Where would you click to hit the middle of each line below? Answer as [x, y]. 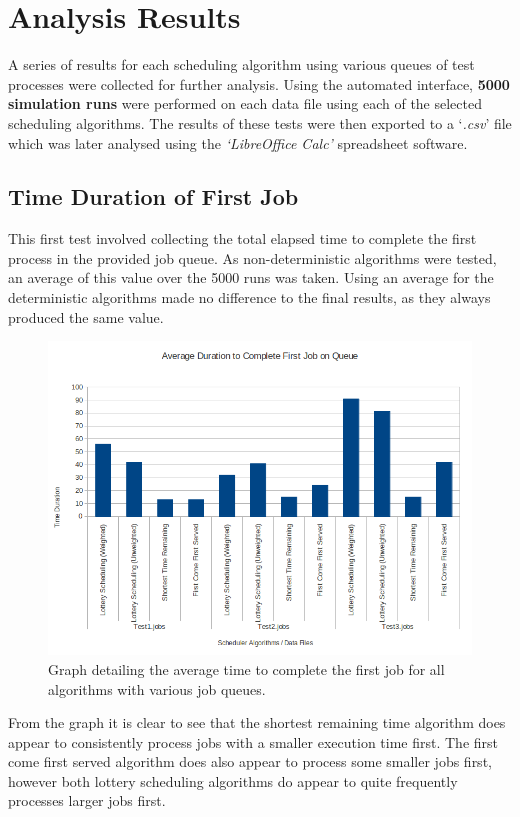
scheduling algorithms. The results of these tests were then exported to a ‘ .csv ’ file [260, 122]
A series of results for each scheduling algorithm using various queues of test [241, 64]
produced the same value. [86, 316]
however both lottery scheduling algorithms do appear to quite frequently [233, 780]
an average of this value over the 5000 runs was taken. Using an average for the [251, 277]
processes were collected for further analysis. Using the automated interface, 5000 [259, 83]
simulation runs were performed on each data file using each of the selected [245, 103]
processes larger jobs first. [87, 800]
